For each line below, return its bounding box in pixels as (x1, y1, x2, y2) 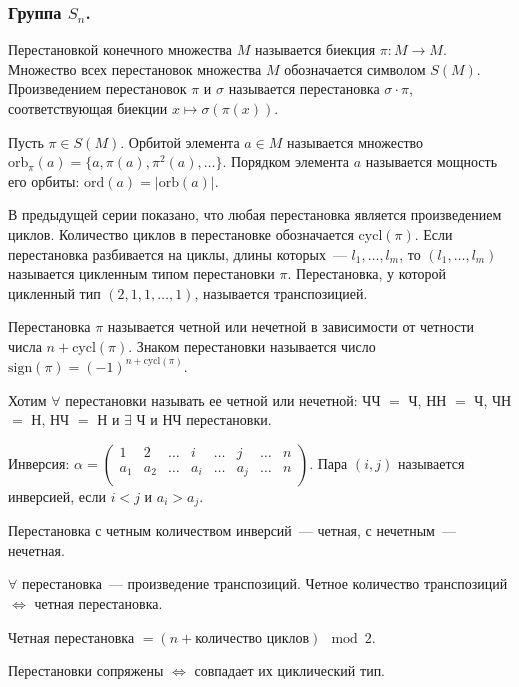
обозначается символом (284, 58, 426, 79)
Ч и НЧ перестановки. (136, 409, 272, 430)
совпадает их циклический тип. (194, 660, 386, 681)
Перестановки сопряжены (8, 660, 164, 681)
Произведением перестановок (8, 78, 187, 99)
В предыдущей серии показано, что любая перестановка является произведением (8, 204, 502, 225)
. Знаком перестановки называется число (128, 335, 376, 356)
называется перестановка (228, 78, 380, 99)
